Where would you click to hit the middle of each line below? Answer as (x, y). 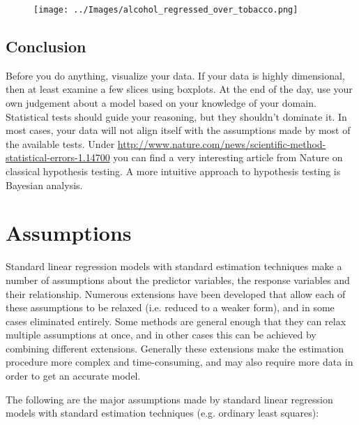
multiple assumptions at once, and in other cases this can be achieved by (161, 335)
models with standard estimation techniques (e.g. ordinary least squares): (162, 413)
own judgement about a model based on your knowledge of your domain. (161, 103)
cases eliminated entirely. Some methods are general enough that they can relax (176, 321)
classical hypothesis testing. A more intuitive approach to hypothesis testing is (173, 171)
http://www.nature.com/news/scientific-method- (222, 143)
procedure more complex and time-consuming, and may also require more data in (179, 362)
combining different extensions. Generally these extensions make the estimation (175, 348)
